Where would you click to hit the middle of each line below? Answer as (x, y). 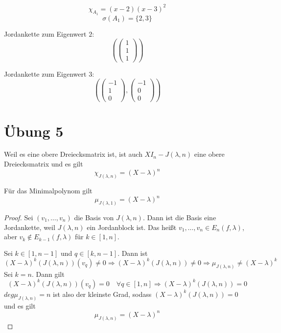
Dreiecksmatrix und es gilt (44, 164)
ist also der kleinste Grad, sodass (102, 294)
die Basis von (94, 217)
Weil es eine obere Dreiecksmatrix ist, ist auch (73, 154)
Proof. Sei (19, 217)
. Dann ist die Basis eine (179, 217)
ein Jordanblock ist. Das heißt (132, 227)
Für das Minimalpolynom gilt (48, 190)
